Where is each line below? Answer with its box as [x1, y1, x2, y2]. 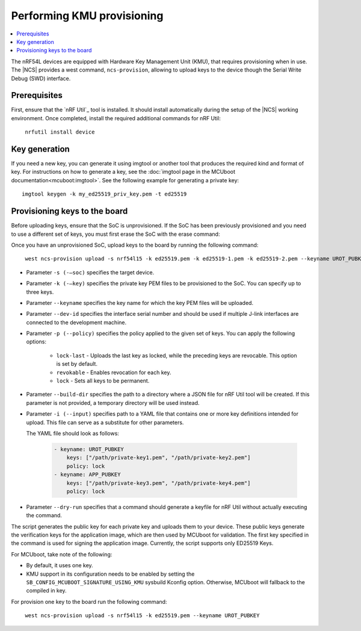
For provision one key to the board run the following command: [11, 598, 167, 605]
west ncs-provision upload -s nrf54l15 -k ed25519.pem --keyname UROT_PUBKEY [25, 612, 260, 619]
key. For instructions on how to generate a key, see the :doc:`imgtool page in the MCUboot [11, 168, 236, 176]
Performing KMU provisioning [11, 9, 164, 22]
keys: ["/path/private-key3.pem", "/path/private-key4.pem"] [66, 479, 251, 487]
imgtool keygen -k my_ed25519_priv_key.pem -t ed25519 [22, 191, 187, 198]
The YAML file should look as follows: [26, 429, 120, 437]
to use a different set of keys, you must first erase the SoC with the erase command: [11, 230, 220, 238]
